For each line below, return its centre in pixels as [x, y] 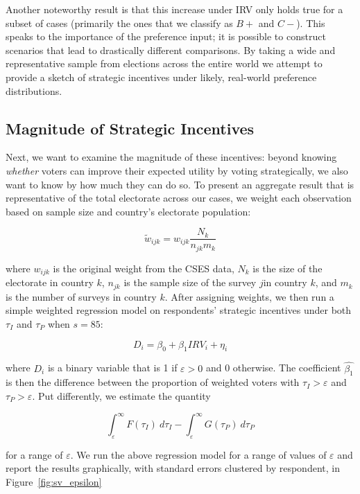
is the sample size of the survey [190, 282]
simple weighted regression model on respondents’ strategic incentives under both [179, 310]
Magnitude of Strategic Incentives [130, 128]
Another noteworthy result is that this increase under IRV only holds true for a [174, 9]
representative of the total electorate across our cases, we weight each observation [179, 198]
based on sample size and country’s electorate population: [128, 211]
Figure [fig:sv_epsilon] [54, 482]
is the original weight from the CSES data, [144, 268]
